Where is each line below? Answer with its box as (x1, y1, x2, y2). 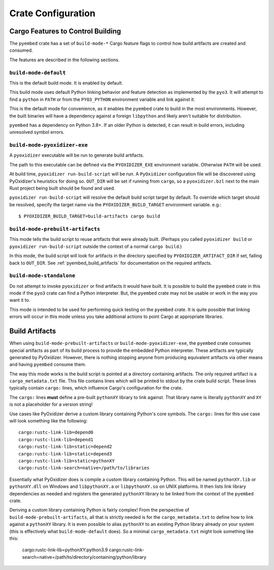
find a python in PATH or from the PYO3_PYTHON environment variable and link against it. (9, 96, 195, 102)
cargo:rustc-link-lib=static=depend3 (18, 451, 113, 456)
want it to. (9, 297, 30, 303)
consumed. (9, 47, 33, 53)
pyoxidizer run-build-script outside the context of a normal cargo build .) (9, 243, 182, 250)
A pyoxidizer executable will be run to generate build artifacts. (9, 152, 144, 158)
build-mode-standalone (9, 272, 76, 279)
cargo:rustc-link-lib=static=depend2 (18, 444, 113, 450)
